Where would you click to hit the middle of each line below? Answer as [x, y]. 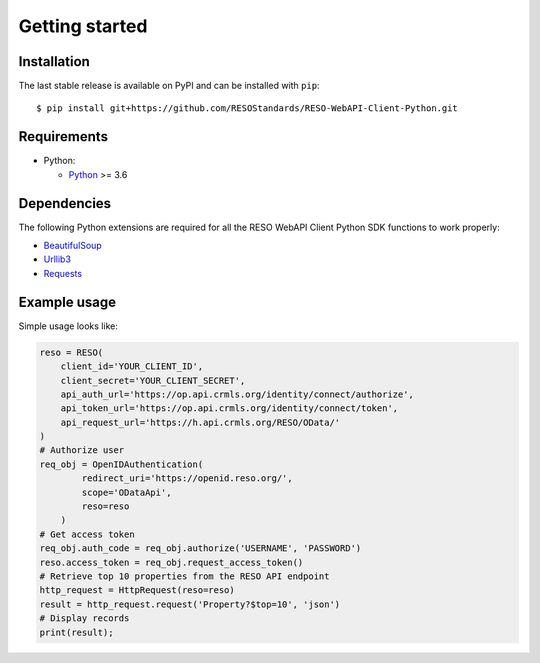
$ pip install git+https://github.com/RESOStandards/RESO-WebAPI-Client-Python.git [247, 108]
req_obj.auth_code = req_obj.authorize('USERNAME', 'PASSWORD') [200, 548]
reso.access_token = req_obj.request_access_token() [171, 562]
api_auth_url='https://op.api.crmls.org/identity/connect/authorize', [237, 394]
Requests [63, 273]
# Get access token [87, 534]
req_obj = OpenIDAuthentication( [121, 464]
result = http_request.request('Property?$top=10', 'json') [190, 604]
